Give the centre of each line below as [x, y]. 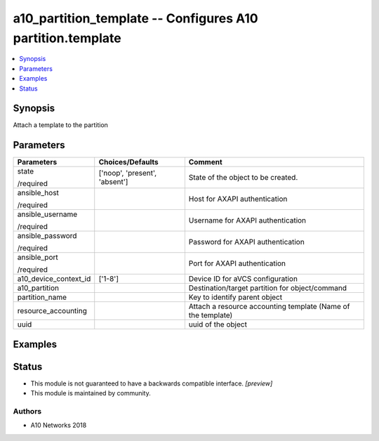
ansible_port [38, 258]
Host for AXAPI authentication [238, 199]
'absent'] [113, 182]
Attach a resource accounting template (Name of [269, 307]
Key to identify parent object [235, 297]
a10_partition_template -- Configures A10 [136, 18]
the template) [211, 315]
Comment [205, 162]
